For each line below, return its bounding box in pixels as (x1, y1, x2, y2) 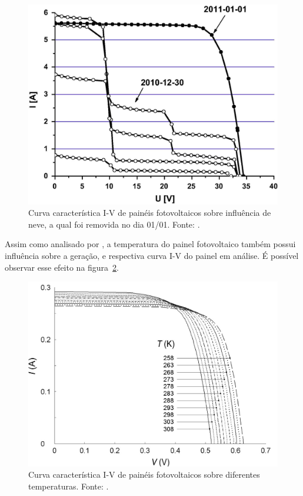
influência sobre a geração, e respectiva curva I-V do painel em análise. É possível (5, 249, 299, 262)
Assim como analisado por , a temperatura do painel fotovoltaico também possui (5, 238, 296, 250)
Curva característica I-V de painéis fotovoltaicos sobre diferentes (28, 468, 260, 481)
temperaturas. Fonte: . (28, 479, 109, 492)
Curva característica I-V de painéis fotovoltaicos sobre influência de (28, 206, 271, 219)
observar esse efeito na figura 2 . (5, 261, 119, 273)
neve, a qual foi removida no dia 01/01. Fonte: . (28, 218, 200, 230)
